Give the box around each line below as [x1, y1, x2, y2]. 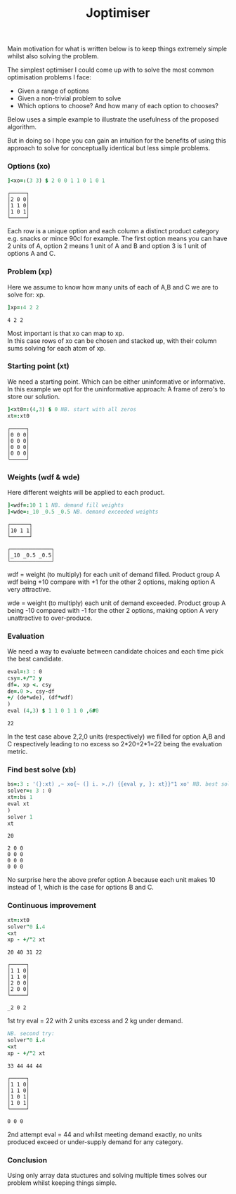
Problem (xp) [7, 267, 53, 277]
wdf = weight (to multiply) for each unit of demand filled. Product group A [7, 570, 220, 578]
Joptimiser [86, 5, 150, 21]
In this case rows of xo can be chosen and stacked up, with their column [7, 336, 217, 345]
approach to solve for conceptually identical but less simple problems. [7, 144, 211, 153]
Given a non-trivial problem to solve [17, 94, 122, 103]
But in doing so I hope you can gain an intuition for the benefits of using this [7, 136, 227, 145]
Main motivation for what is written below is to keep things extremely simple [7, 44, 228, 53]
